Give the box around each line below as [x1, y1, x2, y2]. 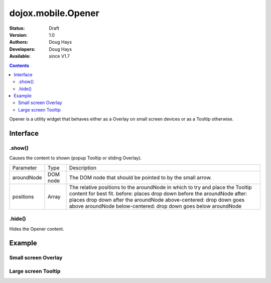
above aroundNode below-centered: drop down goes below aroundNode [69, 203, 242, 210]
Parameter [12, 164, 37, 171]
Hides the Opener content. [9, 226, 65, 232]
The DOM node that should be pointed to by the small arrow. [69, 174, 212, 181]
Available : [9, 53, 31, 59]
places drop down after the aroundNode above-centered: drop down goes [69, 196, 245, 203]
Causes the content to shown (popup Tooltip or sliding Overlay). [9, 155, 142, 161]
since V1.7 [49, 53, 70, 59]
